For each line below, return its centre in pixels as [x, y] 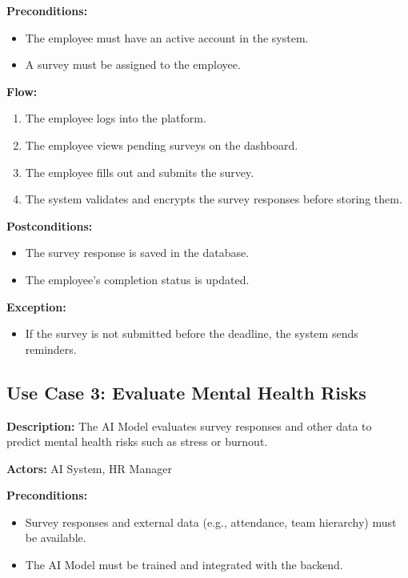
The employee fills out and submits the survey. [140, 172]
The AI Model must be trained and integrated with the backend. [184, 565]
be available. [56, 538]
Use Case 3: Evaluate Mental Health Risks [186, 392]
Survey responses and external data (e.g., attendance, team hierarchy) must [211, 522]
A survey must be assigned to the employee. [133, 64]
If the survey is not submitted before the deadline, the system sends [192, 333]
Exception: [36, 306]
